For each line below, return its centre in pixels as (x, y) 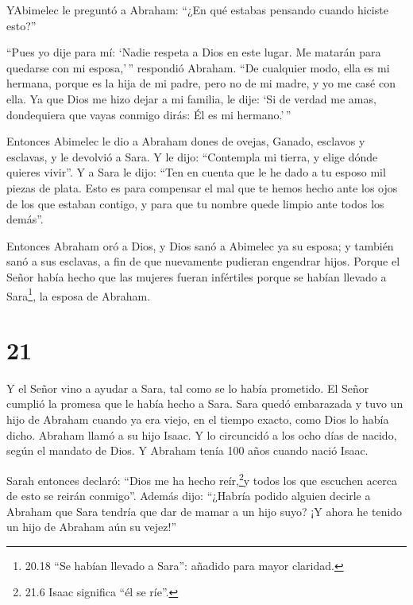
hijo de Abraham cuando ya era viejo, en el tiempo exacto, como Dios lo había (198, 419)
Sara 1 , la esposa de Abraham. (79, 294)
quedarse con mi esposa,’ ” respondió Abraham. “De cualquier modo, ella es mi (198, 67)
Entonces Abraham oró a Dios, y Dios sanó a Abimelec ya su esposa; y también (200, 245)
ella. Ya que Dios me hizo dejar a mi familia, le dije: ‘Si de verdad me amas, (191, 98)
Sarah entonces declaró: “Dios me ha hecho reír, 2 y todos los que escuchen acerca (202, 479)
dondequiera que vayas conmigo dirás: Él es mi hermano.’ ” (149, 114)
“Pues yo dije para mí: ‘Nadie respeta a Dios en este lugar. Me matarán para (194, 52)
